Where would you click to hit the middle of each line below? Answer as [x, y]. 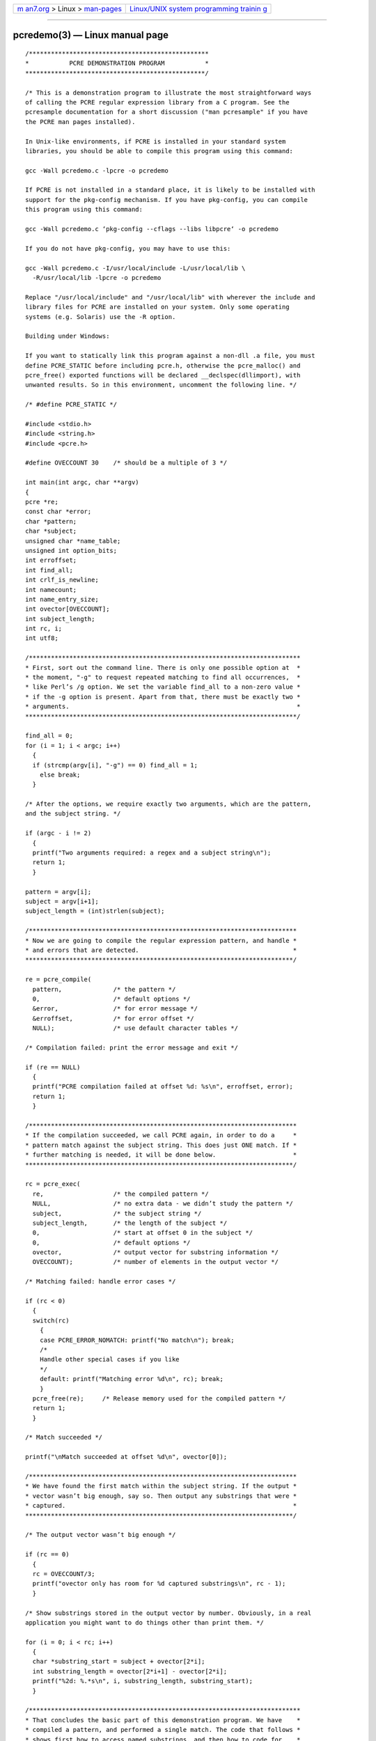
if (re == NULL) [53, 1067]
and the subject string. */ [73, 814]
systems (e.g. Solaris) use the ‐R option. [101, 317]
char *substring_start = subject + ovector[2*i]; [119, 1662]
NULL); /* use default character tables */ [135, 1028]
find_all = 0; [49, 736]
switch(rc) [51, 1320]
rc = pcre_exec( [53, 1184]
